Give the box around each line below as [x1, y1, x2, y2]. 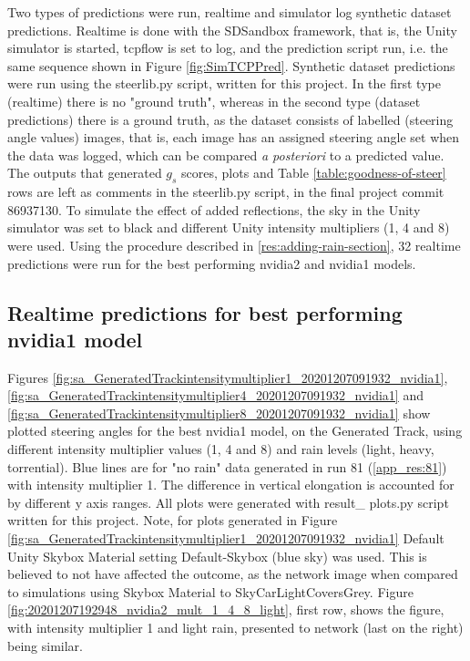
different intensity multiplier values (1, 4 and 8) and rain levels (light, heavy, [7, 439, 434, 459]
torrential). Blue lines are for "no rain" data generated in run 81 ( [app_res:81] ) [7, 457, 447, 476]
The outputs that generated [7, 163, 162, 182]
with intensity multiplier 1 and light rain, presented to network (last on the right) [7, 618, 464, 637]
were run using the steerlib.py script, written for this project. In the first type [7, 74, 441, 93]
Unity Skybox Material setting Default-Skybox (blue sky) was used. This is [7, 546, 427, 565]
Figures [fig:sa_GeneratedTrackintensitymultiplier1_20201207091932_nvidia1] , [7, 367, 448, 387]
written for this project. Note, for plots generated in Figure [7, 511, 338, 530]
